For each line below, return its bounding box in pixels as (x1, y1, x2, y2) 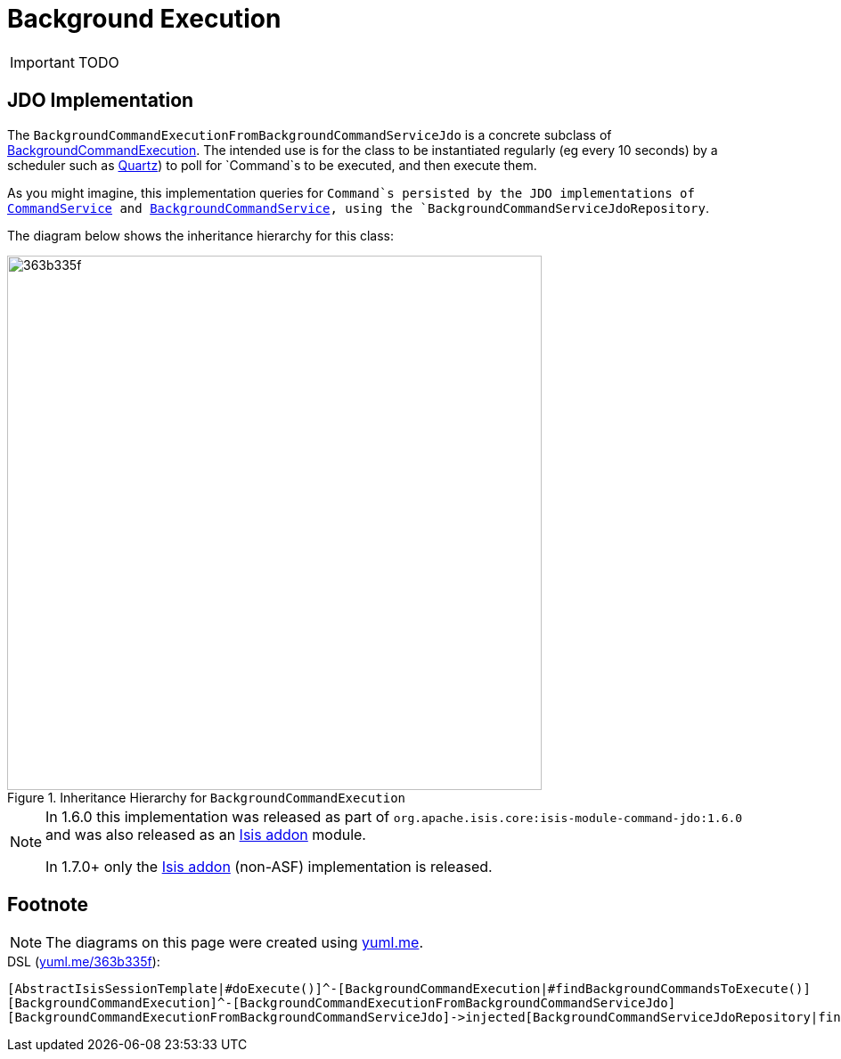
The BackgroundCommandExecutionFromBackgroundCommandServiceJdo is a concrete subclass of (7, 126, 612, 143)
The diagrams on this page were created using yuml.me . (45, 933, 423, 952)
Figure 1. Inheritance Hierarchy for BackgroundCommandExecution (7, 789, 406, 805)
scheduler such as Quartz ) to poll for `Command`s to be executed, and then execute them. (7, 157, 537, 173)
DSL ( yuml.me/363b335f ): (7, 954, 160, 970)
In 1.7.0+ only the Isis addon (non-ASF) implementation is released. (45, 857, 493, 876)
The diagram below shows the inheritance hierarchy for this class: (7, 227, 395, 243)
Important (10, 53, 75, 71)
